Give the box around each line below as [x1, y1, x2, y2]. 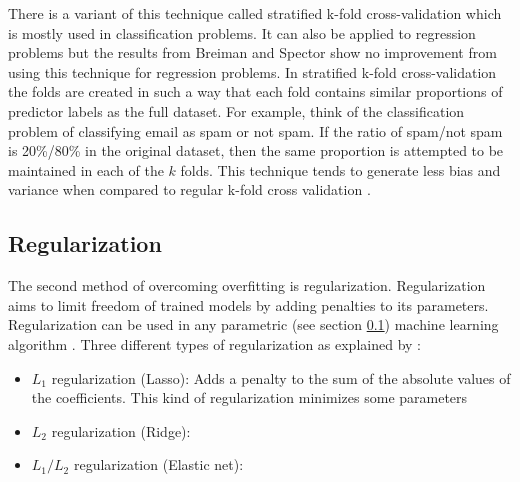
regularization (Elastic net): [73, 454, 244, 475]
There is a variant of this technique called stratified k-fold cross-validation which [8, 3, 502, 23]
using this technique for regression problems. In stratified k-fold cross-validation [8, 61, 497, 82]
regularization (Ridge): [51, 420, 191, 441]
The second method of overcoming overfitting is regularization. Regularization [8, 275, 486, 296]
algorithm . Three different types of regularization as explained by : [8, 333, 421, 354]
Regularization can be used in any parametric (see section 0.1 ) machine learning [8, 314, 499, 335]
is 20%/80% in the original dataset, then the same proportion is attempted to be [8, 140, 504, 161]
